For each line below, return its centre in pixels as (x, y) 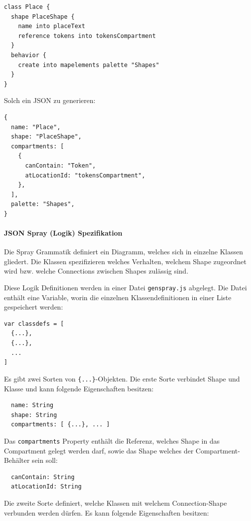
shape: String (34, 415)
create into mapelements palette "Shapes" (89, 65)
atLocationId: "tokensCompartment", (85, 175)
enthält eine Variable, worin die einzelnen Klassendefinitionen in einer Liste (118, 297)
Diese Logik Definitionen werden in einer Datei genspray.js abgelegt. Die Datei (125, 288)
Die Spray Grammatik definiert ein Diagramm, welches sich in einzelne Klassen (124, 252)
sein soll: (45, 460)
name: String (32, 405)
